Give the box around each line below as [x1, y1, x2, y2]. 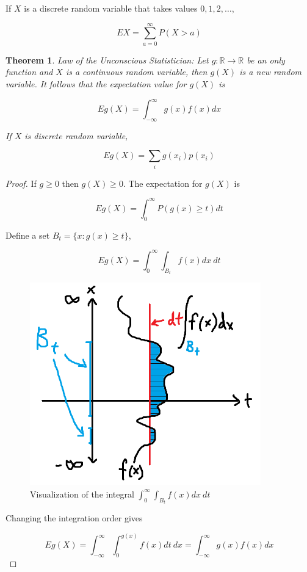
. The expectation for [123, 176, 203, 189]
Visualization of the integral [30, 487, 134, 500]
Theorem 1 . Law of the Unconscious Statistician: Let [5, 53, 209, 66]
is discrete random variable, [24, 129, 128, 142]
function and [5, 65, 53, 78]
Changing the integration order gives [5, 512, 143, 524]
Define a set [5, 228, 50, 241]
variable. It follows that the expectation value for [5, 77, 187, 90]
